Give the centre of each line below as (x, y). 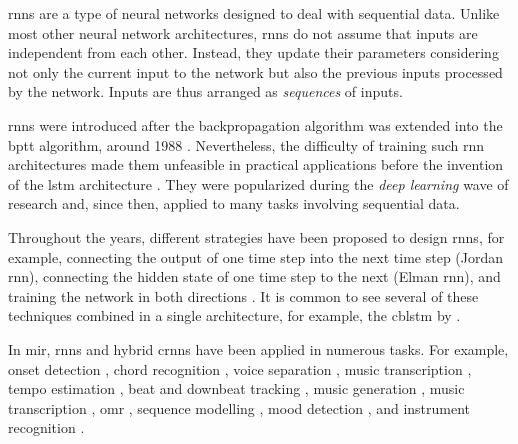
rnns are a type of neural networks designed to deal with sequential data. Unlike (254, 13)
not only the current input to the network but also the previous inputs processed (255, 71)
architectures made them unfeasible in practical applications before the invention (256, 164)
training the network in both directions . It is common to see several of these (243, 295)
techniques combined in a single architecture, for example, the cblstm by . (234, 315)
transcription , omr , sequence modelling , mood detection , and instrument (239, 407)
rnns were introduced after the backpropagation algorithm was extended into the (255, 124)
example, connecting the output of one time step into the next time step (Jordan (256, 256)
